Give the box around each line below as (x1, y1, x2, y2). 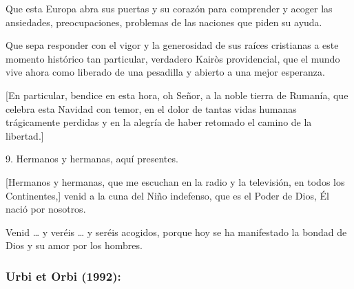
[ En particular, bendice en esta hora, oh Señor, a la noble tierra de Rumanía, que (6, 87, 348, 102)
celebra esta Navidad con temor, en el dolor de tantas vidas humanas (6, 101, 297, 116)
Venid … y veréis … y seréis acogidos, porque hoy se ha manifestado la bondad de (6, 224, 347, 239)
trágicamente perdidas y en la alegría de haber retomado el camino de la (6, 115, 312, 129)
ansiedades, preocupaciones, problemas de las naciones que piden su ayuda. (6, 14, 322, 29)
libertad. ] (6, 128, 44, 142)
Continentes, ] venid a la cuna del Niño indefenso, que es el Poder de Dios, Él (6, 188, 329, 202)
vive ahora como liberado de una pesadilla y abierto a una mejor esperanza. (6, 65, 325, 79)
